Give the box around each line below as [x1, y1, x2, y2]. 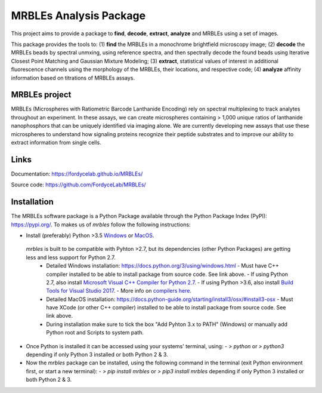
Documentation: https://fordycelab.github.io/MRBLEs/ [11, 170, 143, 177]
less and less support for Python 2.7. [26, 254, 116, 261]
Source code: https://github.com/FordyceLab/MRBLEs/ [11, 181, 146, 188]
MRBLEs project [11, 90, 72, 100]
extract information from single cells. [11, 139, 101, 146]
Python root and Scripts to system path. [46, 329, 144, 336]
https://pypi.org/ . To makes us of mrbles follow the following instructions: [11, 221, 191, 228]
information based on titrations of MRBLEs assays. [11, 74, 135, 81]
